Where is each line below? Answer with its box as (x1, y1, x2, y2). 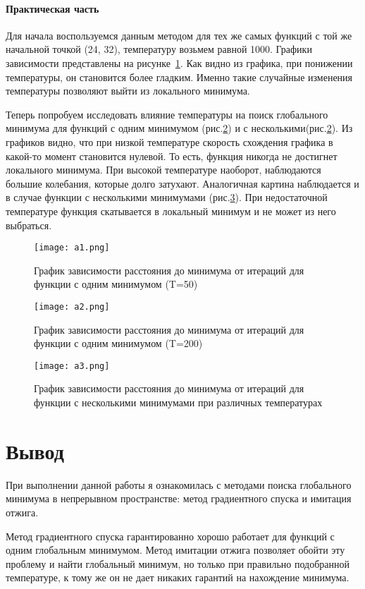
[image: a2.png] (34, 301, 110, 312)
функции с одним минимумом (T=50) (34, 277, 198, 291)
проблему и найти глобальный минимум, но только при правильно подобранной (6, 556, 349, 571)
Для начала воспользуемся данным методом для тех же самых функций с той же (6, 28, 352, 42)
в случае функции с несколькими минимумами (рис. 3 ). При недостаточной (6, 190, 328, 205)
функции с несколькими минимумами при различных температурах (34, 395, 323, 410)
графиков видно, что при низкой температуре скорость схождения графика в (6, 134, 333, 149)
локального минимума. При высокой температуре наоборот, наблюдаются (6, 162, 321, 177)
